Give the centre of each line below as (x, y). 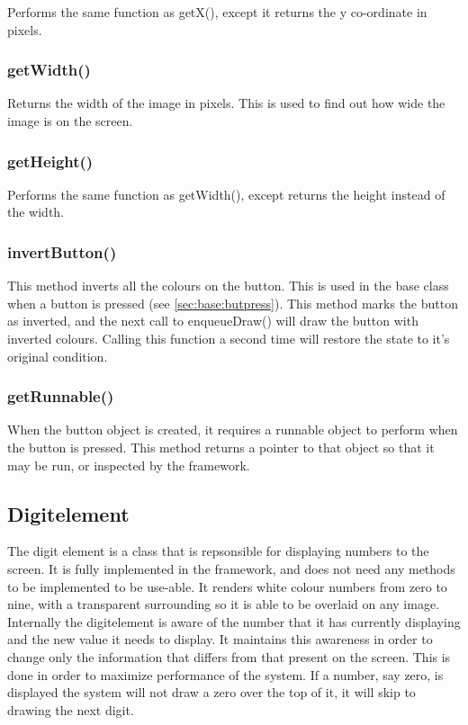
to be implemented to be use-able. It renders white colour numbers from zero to (227, 586)
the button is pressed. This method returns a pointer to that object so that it (221, 447)
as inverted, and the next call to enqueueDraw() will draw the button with (213, 321)
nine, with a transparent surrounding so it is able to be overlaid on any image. (224, 604)
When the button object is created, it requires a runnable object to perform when (233, 430)
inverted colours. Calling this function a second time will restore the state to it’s (229, 338)
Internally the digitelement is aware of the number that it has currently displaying (234, 621)
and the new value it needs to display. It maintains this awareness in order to (220, 639)
